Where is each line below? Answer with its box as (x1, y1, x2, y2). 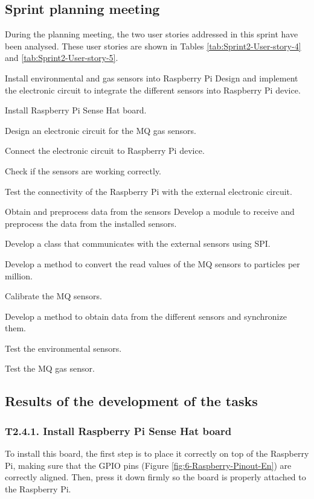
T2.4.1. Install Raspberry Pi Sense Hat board (5, 423, 232, 438)
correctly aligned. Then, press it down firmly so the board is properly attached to (5, 471, 306, 483)
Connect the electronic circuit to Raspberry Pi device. (5, 144, 205, 157)
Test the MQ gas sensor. (5, 362, 95, 375)
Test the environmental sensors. (5, 342, 122, 354)
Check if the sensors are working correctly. (5, 164, 162, 177)
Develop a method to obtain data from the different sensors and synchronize (5, 310, 287, 322)
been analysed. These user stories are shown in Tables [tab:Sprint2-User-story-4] (5, 39, 301, 52)
